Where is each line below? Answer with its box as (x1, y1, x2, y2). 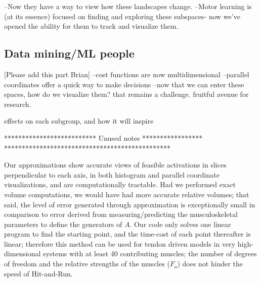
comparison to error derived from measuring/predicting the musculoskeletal (4, 209, 238, 219)
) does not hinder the (177, 258, 243, 269)
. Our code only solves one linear (129, 218, 231, 229)
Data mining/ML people (4, 45, 135, 61)
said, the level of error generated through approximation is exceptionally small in (4, 199, 255, 209)
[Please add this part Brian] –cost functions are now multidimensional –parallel (4, 69, 249, 79)
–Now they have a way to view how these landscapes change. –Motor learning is (4, 1, 252, 11)
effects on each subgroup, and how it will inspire (4, 116, 154, 126)
